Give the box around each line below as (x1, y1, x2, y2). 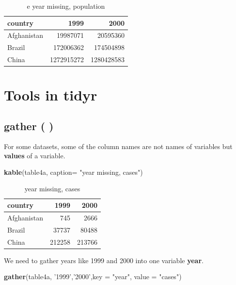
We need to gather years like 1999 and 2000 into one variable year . (4, 255, 204, 265)
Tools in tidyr (4, 85, 97, 105)
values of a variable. (4, 151, 65, 161)
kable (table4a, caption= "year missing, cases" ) (4, 167, 143, 177)
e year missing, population (27, 1, 105, 11)
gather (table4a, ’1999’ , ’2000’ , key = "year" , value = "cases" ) (4, 271, 182, 282)
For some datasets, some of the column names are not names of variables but (4, 141, 233, 151)
